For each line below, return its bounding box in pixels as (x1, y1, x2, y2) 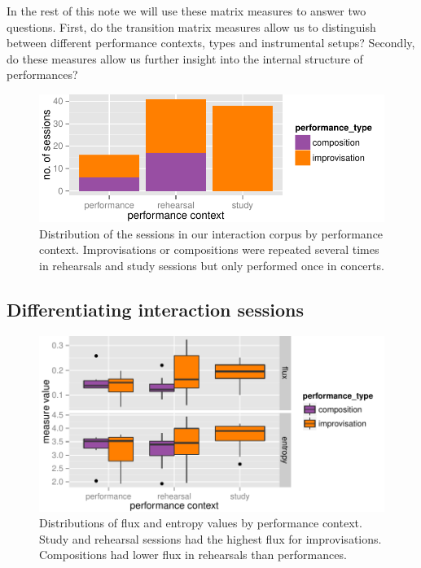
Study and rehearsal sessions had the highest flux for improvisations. (39, 530, 382, 547)
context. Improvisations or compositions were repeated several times (39, 241, 379, 258)
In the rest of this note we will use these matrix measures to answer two (7, 2, 366, 19)
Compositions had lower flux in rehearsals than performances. (39, 546, 347, 563)
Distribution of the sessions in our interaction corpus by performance (39, 225, 384, 242)
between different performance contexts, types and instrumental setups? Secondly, (7, 34, 415, 51)
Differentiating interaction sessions (7, 296, 304, 321)
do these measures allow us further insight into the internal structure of (7, 50, 363, 67)
